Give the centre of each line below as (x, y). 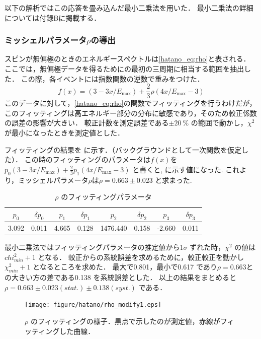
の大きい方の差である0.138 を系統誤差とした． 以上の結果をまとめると (121, 277)
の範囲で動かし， (219, 123)
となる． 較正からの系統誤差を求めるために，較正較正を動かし (141, 257)
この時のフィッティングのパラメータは (88, 159)
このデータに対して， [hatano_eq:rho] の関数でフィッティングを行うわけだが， (130, 103)
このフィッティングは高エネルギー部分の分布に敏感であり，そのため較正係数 (131, 113)
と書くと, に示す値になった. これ (186, 169)
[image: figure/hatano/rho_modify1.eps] (93, 305)
